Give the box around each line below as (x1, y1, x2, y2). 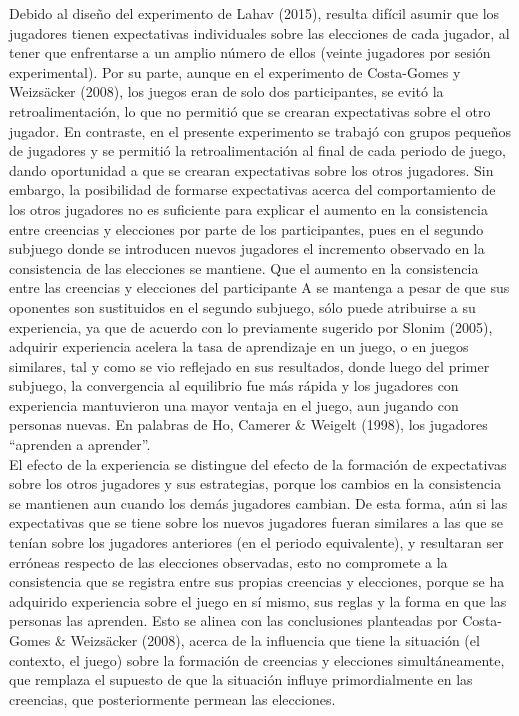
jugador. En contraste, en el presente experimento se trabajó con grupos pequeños (9, 120, 512, 141)
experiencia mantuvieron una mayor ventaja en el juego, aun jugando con (9, 394, 459, 415)
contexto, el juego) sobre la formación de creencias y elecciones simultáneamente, (9, 649, 505, 670)
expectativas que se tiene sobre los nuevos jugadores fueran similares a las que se (9, 512, 503, 533)
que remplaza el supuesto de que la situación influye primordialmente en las (9, 669, 473, 690)
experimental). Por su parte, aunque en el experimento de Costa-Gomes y (9, 61, 461, 82)
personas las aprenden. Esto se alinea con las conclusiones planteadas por (9, 610, 458, 631)
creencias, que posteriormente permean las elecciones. (9, 688, 336, 709)
